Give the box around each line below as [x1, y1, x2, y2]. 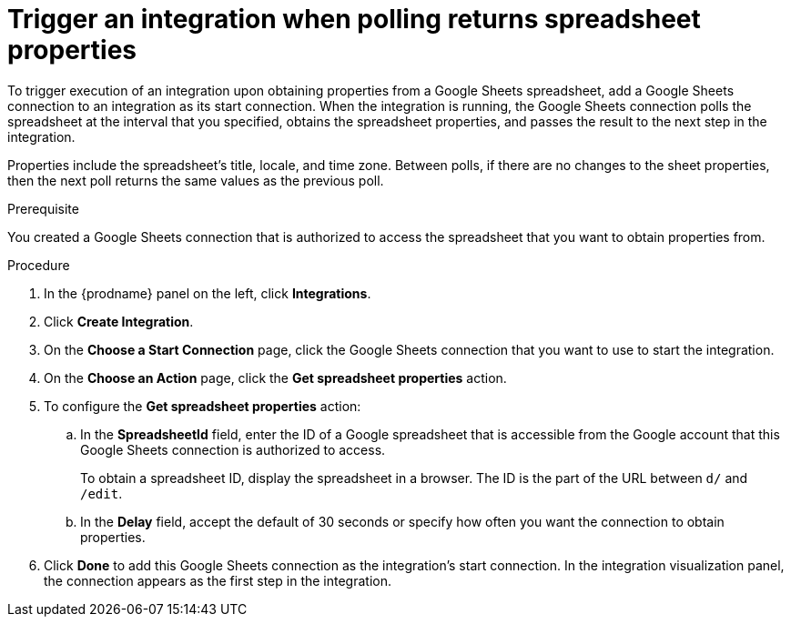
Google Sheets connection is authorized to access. [80, 441, 386, 458]
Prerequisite [7, 200, 79, 216]
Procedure [7, 257, 70, 273]
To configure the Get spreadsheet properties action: [44, 398, 361, 414]
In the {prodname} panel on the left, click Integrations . [44, 285, 371, 301]
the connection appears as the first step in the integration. [44, 572, 392, 589]
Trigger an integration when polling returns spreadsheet [7, 4, 701, 35]
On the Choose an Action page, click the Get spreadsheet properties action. [44, 369, 507, 386]
